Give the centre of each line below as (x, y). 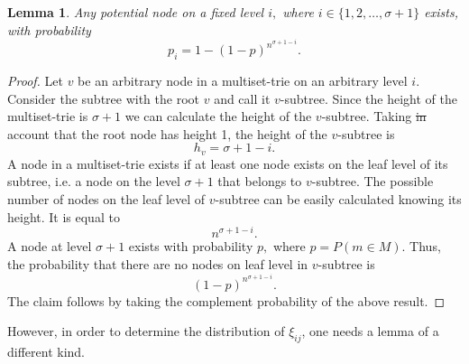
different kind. (46, 351)
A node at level (50, 246)
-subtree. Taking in (374, 116)
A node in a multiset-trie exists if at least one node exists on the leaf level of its (228, 163)
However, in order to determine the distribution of (146, 331)
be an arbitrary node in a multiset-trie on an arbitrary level (243, 81)
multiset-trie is (48, 116)
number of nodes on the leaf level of (106, 199)
